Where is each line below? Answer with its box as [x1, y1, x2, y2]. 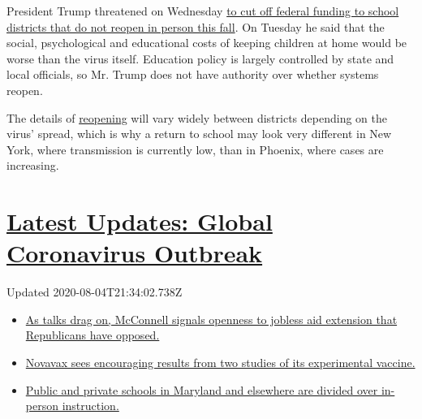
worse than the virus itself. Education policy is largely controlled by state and [6, 50, 394, 67]
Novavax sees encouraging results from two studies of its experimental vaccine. [25, 354, 416, 371]
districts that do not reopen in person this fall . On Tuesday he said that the [6, 18, 385, 35]
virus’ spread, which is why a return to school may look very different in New [6, 125, 392, 142]
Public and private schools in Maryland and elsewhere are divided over [25, 381, 378, 398]
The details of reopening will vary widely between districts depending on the [6, 109, 387, 126]
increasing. [6, 157, 59, 174]
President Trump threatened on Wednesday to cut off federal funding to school [6, 2, 399, 19]
